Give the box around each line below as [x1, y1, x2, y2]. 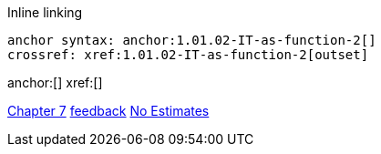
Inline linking [7, 5, 83, 20]
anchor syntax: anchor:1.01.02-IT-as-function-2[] [7, 33, 376, 47]
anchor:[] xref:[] [7, 75, 103, 90]
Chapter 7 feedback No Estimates [7, 103, 210, 118]
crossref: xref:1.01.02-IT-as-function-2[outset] [7, 47, 369, 62]
